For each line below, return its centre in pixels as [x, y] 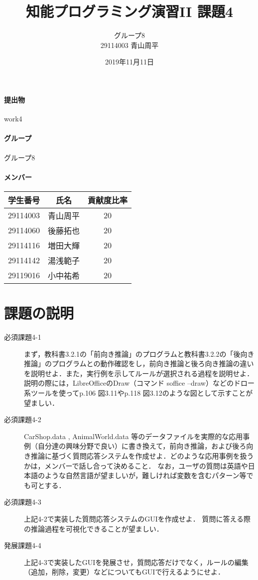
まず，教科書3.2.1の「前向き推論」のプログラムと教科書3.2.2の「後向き [139, 353]
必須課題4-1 [23, 337]
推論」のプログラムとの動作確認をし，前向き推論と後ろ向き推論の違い [139, 363]
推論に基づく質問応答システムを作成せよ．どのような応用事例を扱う [142, 455]
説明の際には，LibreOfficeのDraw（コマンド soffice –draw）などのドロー [139, 383]
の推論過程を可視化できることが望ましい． [94, 528]
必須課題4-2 [23, 419]
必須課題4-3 [23, 502]
